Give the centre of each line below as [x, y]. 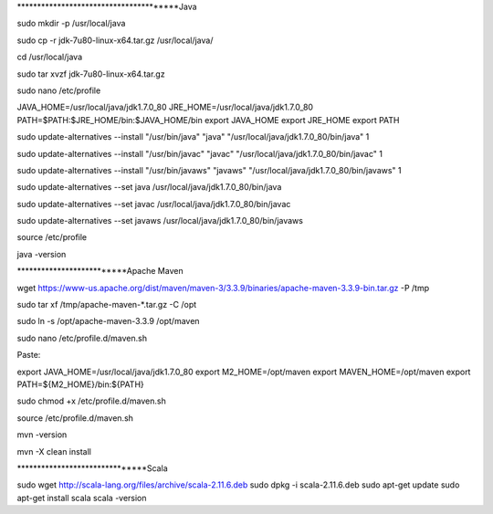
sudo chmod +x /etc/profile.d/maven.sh [91, 401]
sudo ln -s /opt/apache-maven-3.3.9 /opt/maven [108, 321]
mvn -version [42, 435]
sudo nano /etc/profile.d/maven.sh [82, 338]
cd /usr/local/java [49, 57]
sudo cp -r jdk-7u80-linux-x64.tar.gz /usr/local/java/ [115, 40]
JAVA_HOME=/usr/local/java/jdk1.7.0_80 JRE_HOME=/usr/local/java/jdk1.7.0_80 [165, 107]
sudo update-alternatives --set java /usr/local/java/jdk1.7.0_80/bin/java [149, 187]
